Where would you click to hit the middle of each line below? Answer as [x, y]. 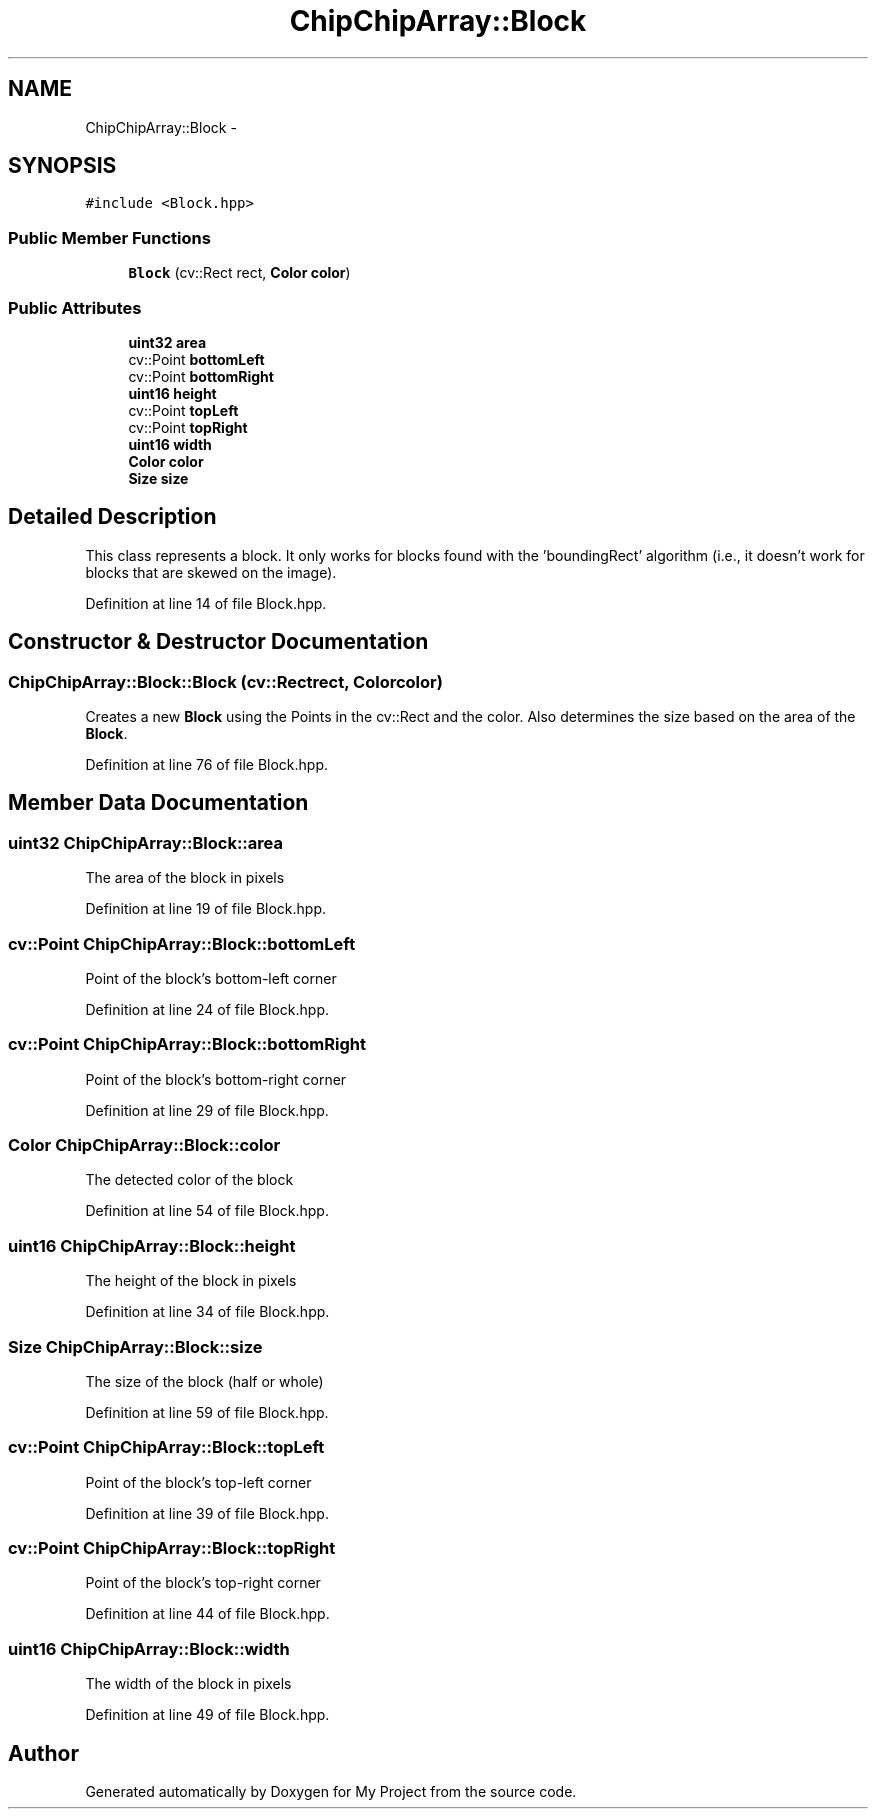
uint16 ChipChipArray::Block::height [152, 1245]
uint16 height [172, 393]
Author [43, 1753]
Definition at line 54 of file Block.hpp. [207, 1211]
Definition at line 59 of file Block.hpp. [207, 1412]
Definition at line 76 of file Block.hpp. [207, 764]
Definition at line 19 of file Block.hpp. [206, 909]
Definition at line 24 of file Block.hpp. [207, 1009]
